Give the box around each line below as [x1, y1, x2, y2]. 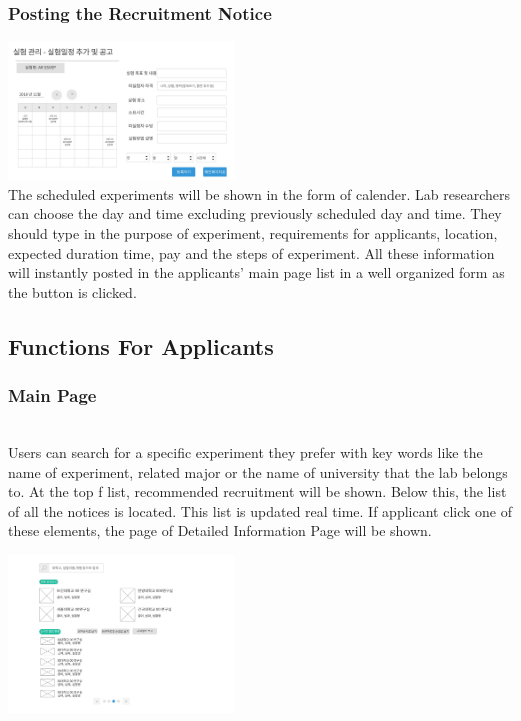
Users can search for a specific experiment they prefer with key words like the [8, 442, 483, 463]
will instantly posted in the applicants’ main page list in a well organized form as [8, 262, 505, 283]
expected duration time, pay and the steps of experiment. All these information [8, 242, 495, 263]
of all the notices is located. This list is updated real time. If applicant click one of [8, 500, 513, 521]
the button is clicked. [8, 281, 137, 302]
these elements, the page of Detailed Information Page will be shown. [8, 520, 432, 541]
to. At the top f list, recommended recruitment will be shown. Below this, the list [8, 481, 507, 502]
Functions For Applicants [8, 330, 274, 361]
